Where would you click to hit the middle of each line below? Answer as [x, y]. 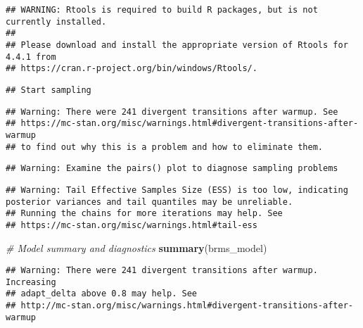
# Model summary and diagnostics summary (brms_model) [136, 247]
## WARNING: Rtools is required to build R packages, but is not [162, 10]
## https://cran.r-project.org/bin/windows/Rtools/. [132, 69]
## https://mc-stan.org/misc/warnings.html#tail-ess [132, 225]
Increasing [31, 282]
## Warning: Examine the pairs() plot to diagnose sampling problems [172, 169]
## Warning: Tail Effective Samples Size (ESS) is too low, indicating [177, 190]
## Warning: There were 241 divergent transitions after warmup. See [172, 112]
